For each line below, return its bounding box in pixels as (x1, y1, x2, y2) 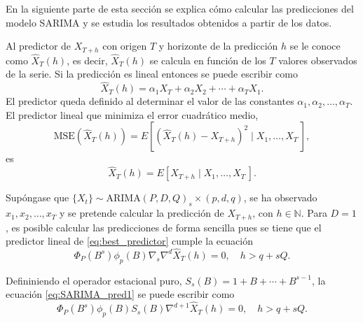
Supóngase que (6, 190, 69, 205)
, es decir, (67, 52, 108, 67)
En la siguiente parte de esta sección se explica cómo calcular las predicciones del (6, 1, 354, 15)
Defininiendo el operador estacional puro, (6, 273, 182, 287)
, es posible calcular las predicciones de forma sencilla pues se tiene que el (6, 220, 322, 234)
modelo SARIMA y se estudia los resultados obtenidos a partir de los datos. (6, 15, 332, 29)
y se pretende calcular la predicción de (60, 206, 224, 220)
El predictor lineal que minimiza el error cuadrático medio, (6, 107, 259, 122)
